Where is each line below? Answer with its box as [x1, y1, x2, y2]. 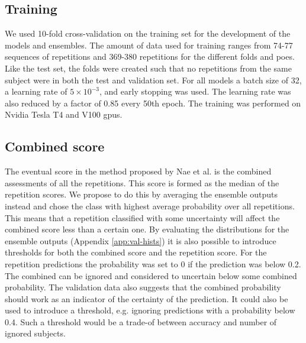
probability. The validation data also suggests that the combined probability [5, 281, 281, 293]
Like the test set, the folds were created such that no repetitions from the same [5, 62, 292, 74]
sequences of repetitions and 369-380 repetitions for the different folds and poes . [5, 50, 295, 63]
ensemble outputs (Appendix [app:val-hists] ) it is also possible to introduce [5, 234, 276, 247]
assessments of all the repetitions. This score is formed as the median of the [5, 176, 279, 189]
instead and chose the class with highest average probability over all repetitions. [5, 199, 295, 212]
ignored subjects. [5, 327, 66, 339]
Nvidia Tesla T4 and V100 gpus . [5, 108, 123, 121]
